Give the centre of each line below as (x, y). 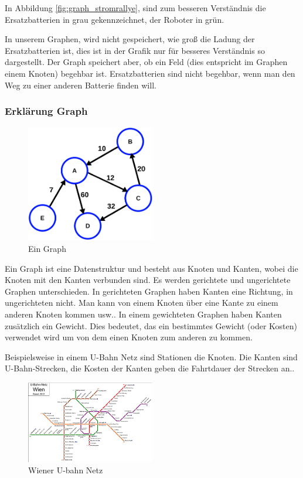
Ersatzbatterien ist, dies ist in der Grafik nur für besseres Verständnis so (135, 50)
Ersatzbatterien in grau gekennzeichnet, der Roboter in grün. (115, 19)
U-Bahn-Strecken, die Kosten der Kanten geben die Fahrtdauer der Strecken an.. (150, 368)
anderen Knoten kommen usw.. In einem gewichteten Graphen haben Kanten (143, 314)
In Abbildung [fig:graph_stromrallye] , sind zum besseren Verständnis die (135, 8)
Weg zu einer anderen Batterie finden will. (81, 85)
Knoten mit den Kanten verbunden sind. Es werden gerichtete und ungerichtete (148, 280)
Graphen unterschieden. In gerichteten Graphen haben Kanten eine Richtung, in (149, 291)
